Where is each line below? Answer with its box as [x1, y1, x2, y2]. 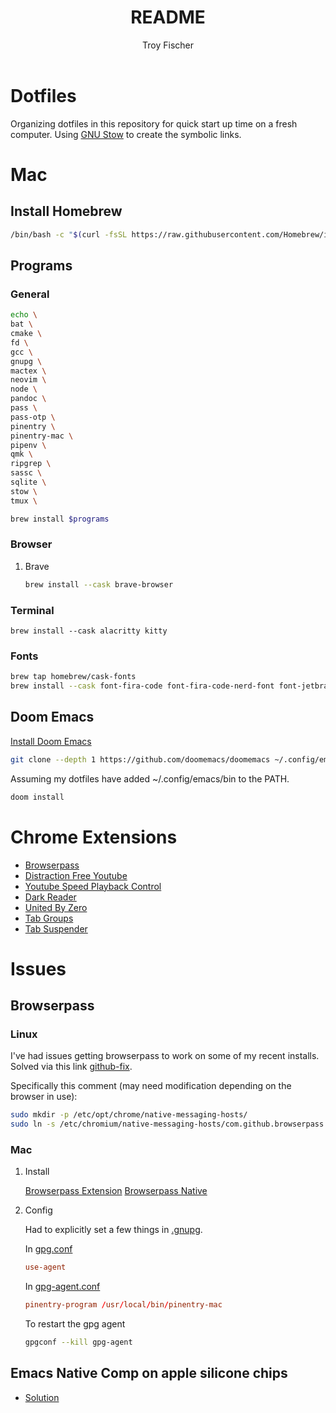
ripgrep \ [10, 459, 52, 469]
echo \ [10, 310, 38, 320]
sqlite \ [10, 477, 47, 487]
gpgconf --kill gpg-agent [24, 1337, 133, 1348]
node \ [10, 384, 38, 395]
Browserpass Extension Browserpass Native [24, 1185, 208, 1197]
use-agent [24, 1262, 67, 1273]
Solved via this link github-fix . [10, 1061, 133, 1073]
